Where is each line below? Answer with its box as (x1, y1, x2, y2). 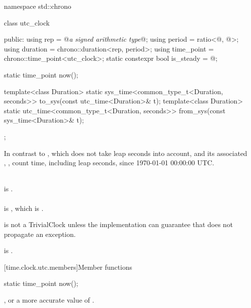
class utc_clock (4, 17, 50, 27)
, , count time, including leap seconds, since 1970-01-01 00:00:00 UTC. (4, 157, 214, 168)
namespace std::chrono (4, 1, 71, 11)
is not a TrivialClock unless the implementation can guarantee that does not (4, 219, 233, 230)
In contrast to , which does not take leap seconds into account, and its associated (4, 148, 248, 158)
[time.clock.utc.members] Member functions (4, 261, 132, 272)
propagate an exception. (4, 229, 76, 239)
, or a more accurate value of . (4, 295, 94, 305)
